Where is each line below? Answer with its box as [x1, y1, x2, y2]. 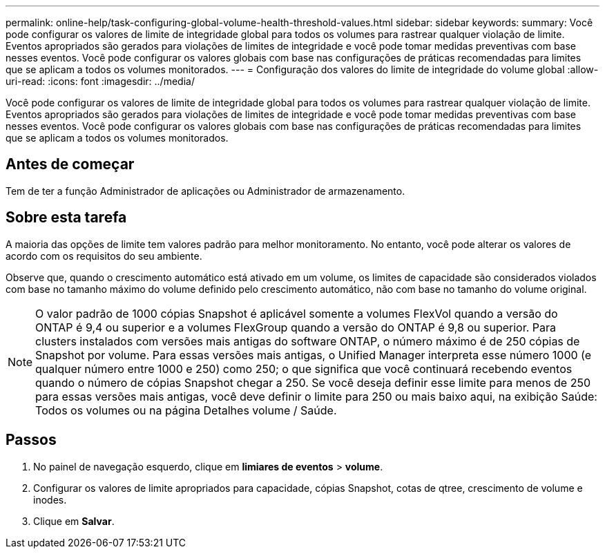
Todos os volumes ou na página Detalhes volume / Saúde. [35, 403, 337, 417]
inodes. [33, 493, 67, 506]
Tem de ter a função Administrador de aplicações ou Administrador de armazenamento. [6, 184, 405, 197]
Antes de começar [6, 155, 135, 173]
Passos [6, 431, 57, 449]
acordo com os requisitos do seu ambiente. [6, 249, 202, 262]
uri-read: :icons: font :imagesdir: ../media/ [6, 75, 195, 87]
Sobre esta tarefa [6, 209, 127, 227]
